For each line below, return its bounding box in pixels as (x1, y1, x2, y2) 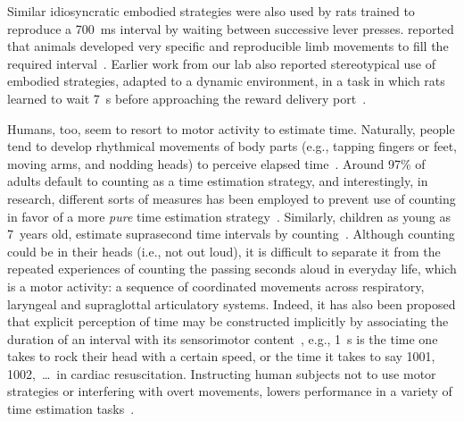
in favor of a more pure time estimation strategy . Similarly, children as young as (7, 206, 451, 225)
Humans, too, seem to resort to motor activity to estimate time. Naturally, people (7, 119, 455, 138)
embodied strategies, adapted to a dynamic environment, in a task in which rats (7, 72, 445, 90)
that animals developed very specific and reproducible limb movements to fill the (7, 37, 449, 55)
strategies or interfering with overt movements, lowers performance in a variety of (7, 382, 452, 400)
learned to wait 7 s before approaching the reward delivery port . (7, 88, 367, 107)
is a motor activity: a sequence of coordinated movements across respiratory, (7, 276, 425, 295)
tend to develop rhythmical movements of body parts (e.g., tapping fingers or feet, (7, 137, 458, 156)
